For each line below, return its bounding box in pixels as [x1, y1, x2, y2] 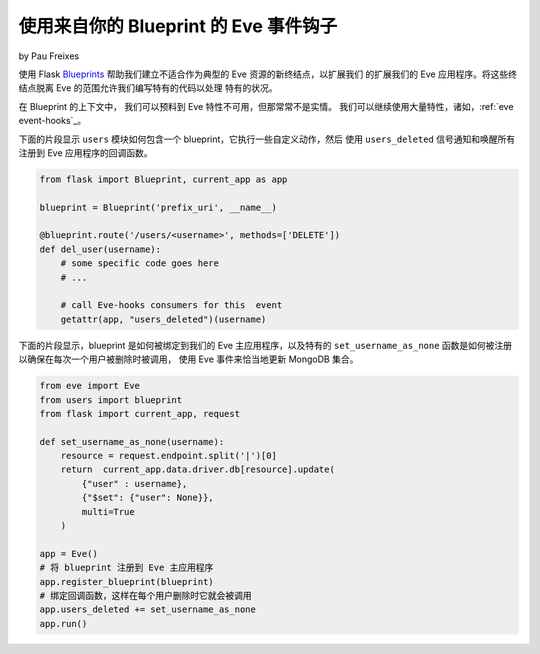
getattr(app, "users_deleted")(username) [60, 313, 267, 325]
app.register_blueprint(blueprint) [39, 576, 214, 587]
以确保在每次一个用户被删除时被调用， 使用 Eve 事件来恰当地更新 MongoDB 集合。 [18, 353, 359, 365]
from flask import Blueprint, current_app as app [39, 173, 288, 185]
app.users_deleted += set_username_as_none [39, 604, 257, 615]
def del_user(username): [39, 243, 162, 255]
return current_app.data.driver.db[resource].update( [60, 464, 335, 475]
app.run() [39, 618, 88, 629]
